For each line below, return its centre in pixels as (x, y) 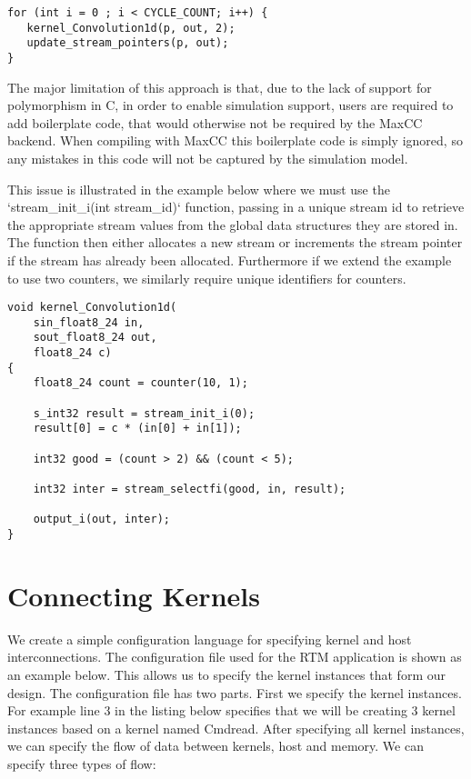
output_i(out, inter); (101, 519)
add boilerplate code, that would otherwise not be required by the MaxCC (215, 122)
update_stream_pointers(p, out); (128, 43)
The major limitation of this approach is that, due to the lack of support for (220, 87)
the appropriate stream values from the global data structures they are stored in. (233, 224)
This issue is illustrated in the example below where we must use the (199, 189)
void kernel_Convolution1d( (92, 308)
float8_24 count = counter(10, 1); (140, 383)
